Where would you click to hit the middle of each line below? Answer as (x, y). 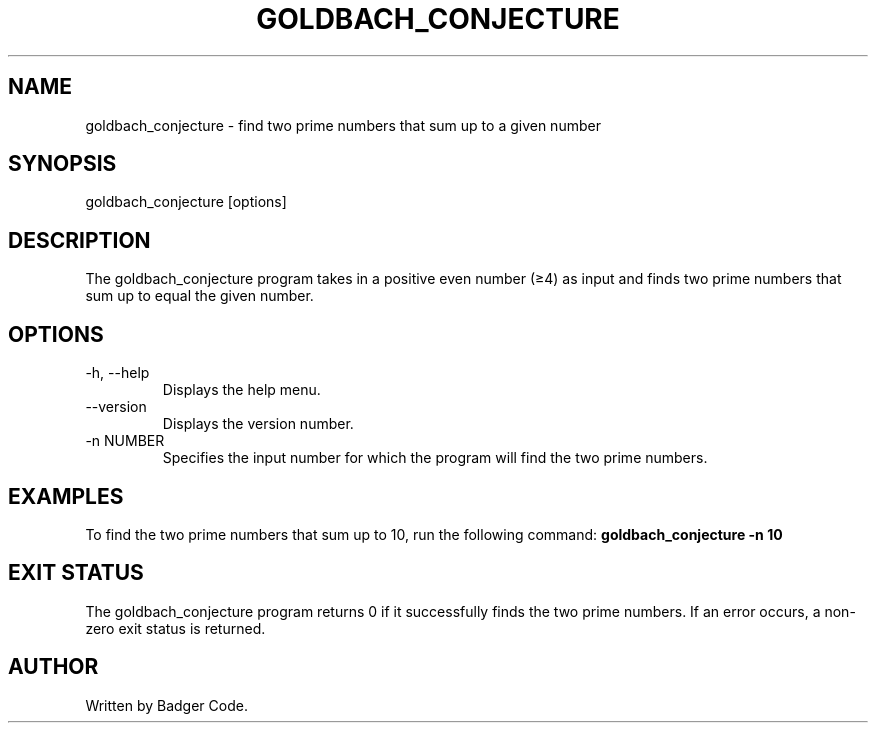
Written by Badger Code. (166, 705)
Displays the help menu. (241, 390)
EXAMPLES (66, 496)
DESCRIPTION (79, 240)
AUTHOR (53, 667)
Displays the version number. (258, 424)
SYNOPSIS (62, 164)
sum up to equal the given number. (199, 296)
